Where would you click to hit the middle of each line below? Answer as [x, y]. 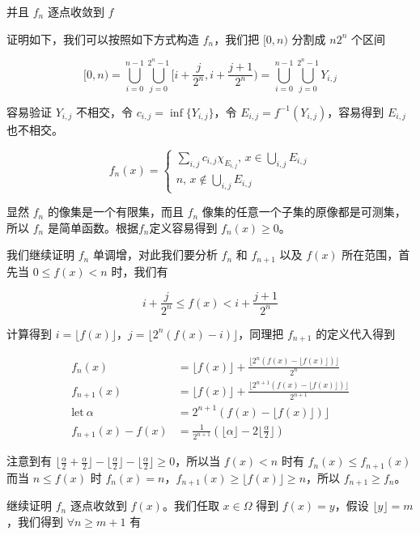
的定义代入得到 [356, 333]
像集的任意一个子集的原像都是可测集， [304, 212]
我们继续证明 [40, 255]
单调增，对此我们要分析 [155, 255]
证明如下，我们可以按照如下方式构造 [103, 38]
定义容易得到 [183, 227]
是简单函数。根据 [93, 227]
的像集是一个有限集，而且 [115, 212]
